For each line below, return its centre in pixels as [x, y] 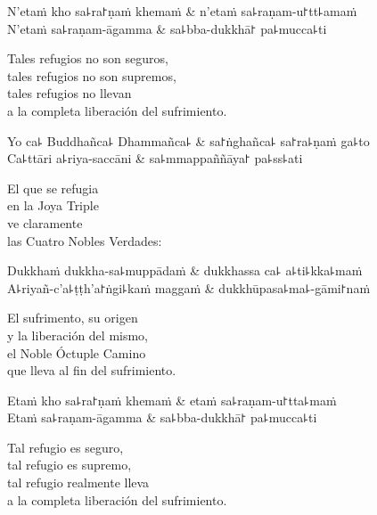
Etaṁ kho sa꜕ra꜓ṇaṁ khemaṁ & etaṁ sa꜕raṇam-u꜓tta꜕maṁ [172, 400]
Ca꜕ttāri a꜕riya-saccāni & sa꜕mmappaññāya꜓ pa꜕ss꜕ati [155, 158]
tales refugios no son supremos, [92, 75]
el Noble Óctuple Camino [77, 352]
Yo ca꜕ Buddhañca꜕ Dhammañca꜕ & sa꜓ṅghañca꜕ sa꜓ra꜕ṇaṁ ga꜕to [188, 140]
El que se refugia [53, 188]
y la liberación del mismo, [78, 335]
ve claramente [45, 222]
